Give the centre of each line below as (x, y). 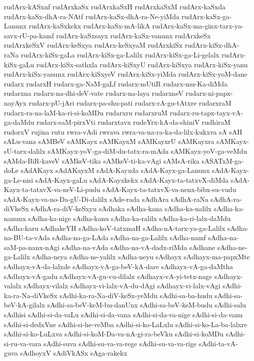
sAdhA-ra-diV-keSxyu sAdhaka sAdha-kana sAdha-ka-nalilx (121, 208)
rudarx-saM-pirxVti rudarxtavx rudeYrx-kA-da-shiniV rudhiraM (133, 122)
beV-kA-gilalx (25, 305)
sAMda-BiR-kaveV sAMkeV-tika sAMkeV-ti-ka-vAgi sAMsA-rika (102, 160)
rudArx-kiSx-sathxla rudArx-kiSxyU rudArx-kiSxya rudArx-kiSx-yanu (142, 64)
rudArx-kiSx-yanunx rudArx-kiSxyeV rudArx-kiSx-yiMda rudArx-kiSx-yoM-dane (126, 74)
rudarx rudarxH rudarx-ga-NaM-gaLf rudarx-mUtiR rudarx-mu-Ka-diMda (116, 83)
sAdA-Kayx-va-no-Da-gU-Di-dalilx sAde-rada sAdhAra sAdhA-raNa (106, 199)
